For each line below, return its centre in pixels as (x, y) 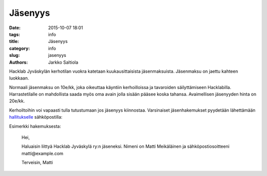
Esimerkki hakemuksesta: (35, 126)
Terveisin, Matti (37, 163)
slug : (14, 55)
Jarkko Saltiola (63, 62)
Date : (15, 28)
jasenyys (57, 55)
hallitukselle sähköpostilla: (36, 117)
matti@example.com (43, 153)
